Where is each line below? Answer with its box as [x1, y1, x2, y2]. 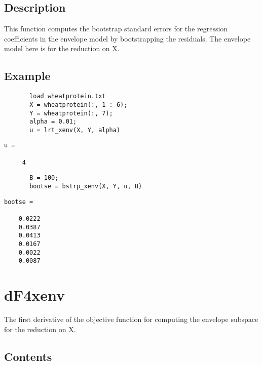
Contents [4, 348, 52, 364]
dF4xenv [4, 285, 65, 305]
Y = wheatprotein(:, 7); [29, 109, 113, 117]
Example [4, 68, 51, 84]
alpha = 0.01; [29, 118, 77, 126]
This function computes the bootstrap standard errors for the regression [4, 23, 228, 34]
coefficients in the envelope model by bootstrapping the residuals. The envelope [4, 33, 251, 44]
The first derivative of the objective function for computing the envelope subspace [4, 314, 258, 325]
